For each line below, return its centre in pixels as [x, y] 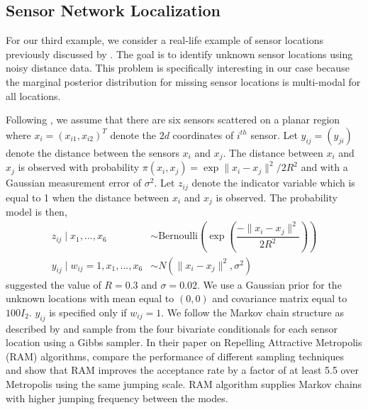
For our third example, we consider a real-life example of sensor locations [165, 40]
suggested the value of [54, 284]
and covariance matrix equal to [280, 298]
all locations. [33, 95]
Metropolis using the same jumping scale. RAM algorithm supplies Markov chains [184, 384]
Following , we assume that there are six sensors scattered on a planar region [173, 120]
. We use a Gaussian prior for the [269, 284]
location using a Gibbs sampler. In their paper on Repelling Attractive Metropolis [184, 342]
